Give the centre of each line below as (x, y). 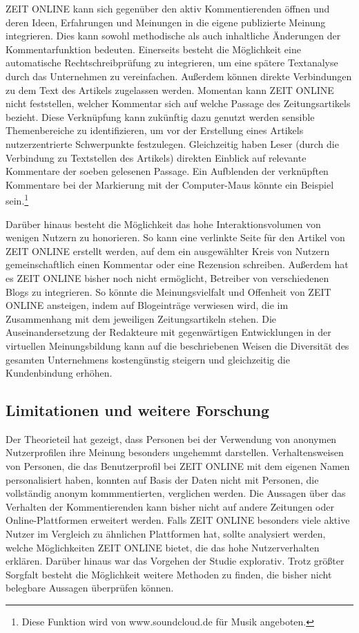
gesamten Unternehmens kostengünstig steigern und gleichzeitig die (148, 359)
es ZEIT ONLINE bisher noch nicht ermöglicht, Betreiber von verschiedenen (167, 277)
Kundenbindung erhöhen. (59, 373)
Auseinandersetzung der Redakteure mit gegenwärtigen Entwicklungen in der (168, 332)
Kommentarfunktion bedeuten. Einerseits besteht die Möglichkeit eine (153, 49)
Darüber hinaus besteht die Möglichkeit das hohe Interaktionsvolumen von (163, 224)
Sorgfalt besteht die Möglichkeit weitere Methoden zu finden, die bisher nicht (169, 574)
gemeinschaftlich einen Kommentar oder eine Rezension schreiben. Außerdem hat (177, 264)
